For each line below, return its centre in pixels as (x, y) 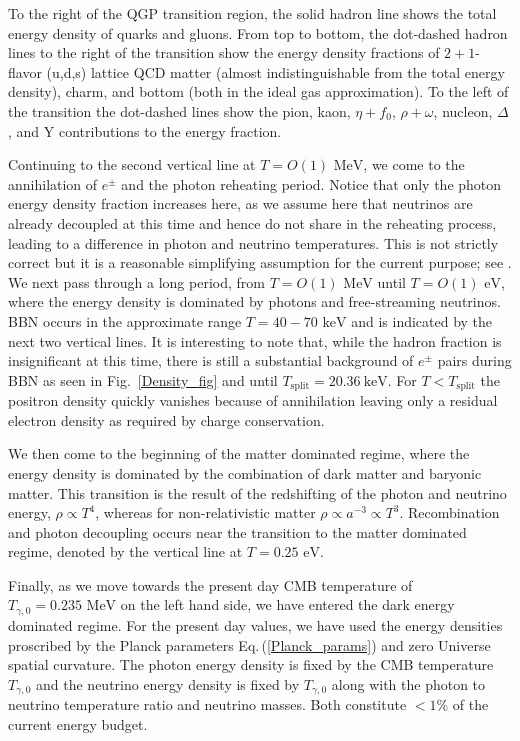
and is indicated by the (422, 320)
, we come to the (414, 164)
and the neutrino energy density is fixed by (168, 683)
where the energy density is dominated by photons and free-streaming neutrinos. (254, 301)
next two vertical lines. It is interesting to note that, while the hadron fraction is (255, 340)
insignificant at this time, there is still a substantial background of (211, 360)
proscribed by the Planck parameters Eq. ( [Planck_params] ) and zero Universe (249, 644)
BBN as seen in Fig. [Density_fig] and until (143, 379)
